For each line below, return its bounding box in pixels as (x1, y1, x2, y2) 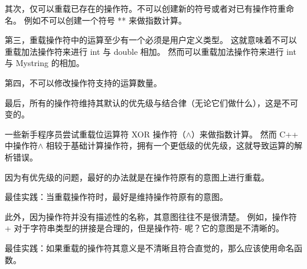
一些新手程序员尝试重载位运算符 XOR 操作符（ (5, 127, 186, 140)
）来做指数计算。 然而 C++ (191, 127, 299, 140)
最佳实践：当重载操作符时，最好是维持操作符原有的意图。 (5, 191, 228, 203)
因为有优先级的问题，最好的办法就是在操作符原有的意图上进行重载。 (5, 170, 269, 183)
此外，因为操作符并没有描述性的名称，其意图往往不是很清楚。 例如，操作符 (5, 210, 297, 222)
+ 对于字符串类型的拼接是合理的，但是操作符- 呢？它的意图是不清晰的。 (5, 222, 284, 234)
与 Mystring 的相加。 (5, 57, 84, 69)
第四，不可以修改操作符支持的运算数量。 (5, 76, 162, 88)
